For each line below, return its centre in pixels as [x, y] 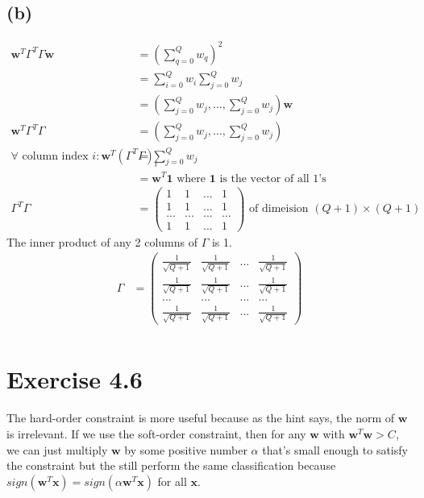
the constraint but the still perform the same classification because [171, 465]
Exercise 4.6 [75, 379]
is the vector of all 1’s [273, 178]
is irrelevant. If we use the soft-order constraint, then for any [156, 434]
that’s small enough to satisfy [335, 449]
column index [55, 156]
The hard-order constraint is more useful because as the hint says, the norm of [201, 418]
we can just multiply [57, 449]
